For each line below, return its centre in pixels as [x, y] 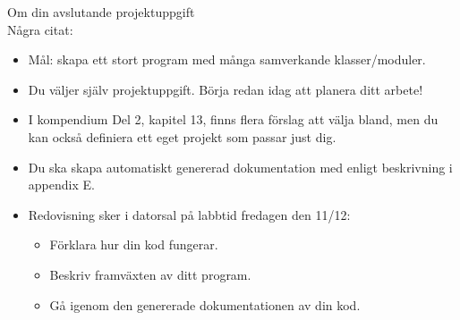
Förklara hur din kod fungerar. [134, 244]
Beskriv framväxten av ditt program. [150, 274]
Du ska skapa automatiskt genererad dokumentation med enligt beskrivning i [240, 167]
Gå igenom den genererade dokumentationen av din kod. [205, 304]
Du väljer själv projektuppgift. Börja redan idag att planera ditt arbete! [226, 89]
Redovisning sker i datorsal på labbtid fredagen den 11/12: [189, 214]
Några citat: [40, 29]
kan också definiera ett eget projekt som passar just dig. [182, 136]
